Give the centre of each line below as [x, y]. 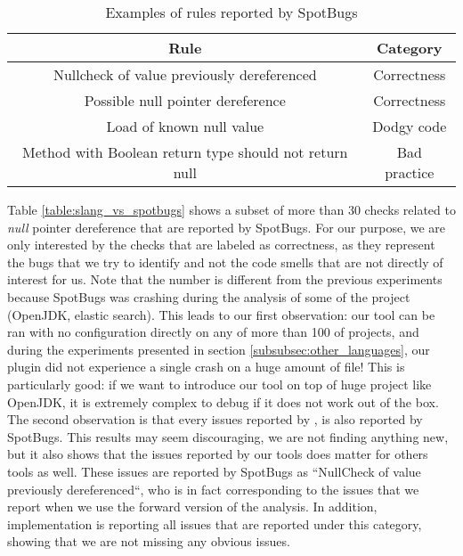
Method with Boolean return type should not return [185, 152]
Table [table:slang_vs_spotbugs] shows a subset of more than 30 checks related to [231, 209]
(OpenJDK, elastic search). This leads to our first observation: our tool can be [221, 314]
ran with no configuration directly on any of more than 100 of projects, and [213, 332]
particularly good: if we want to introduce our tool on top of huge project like [219, 384]
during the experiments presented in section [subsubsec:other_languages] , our [219, 349]
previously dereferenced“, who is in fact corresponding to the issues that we [213, 489]
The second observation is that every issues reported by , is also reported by [215, 419]
